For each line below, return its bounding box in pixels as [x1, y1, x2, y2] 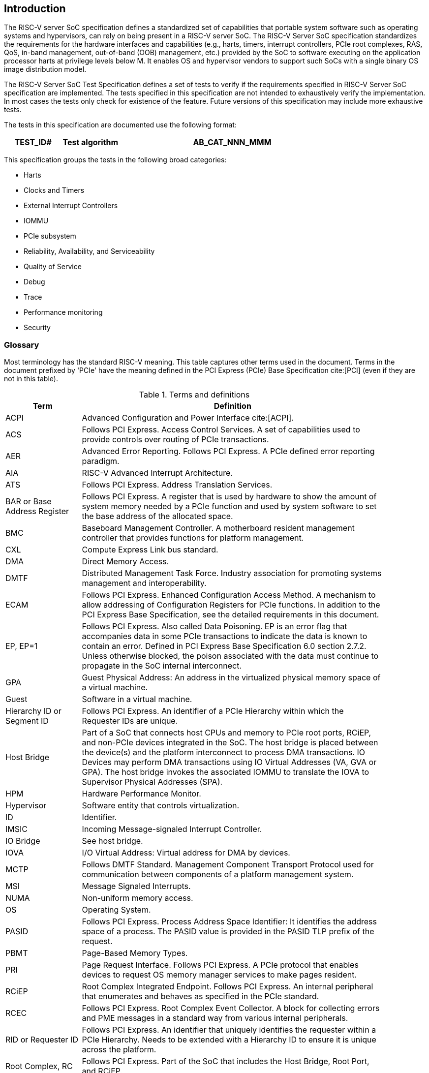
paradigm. [82, 456, 120, 466]
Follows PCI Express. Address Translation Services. [82, 480, 273, 490]
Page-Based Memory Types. [82, 948, 188, 958]
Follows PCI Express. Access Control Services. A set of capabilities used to [82, 425, 360, 435]
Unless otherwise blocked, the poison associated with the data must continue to [82, 651, 379, 661]
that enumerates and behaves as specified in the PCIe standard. [82, 991, 319, 1002]
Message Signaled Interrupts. [82, 881, 191, 891]
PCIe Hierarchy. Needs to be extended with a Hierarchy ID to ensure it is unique [82, 1035, 376, 1045]
